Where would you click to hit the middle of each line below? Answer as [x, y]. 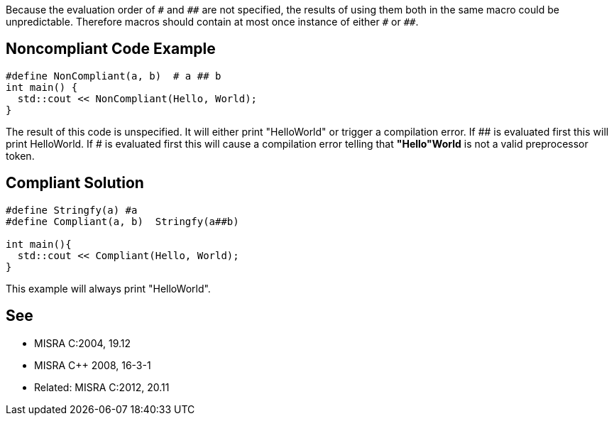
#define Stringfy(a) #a [72, 210]
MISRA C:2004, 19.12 [83, 343]
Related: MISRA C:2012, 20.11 [102, 387]
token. [20, 155]
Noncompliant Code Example [111, 49]
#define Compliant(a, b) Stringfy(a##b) [122, 221]
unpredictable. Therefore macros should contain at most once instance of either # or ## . [212, 22]
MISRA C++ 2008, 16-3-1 [93, 365]
